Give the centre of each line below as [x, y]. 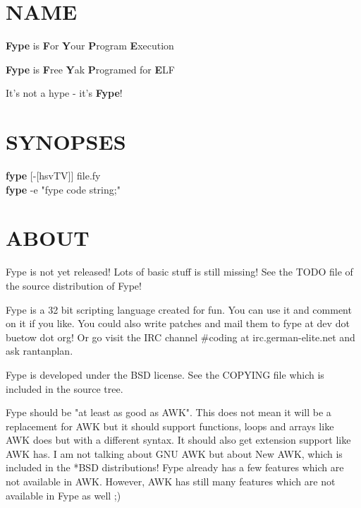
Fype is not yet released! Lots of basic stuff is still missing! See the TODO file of [179, 272]
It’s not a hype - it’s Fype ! [64, 93]
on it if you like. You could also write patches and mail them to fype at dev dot [178, 323]
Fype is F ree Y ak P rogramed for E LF [91, 69]
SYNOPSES [66, 142]
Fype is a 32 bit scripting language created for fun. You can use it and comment [179, 309]
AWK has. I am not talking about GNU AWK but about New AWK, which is [174, 453]
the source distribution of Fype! [74, 285]
